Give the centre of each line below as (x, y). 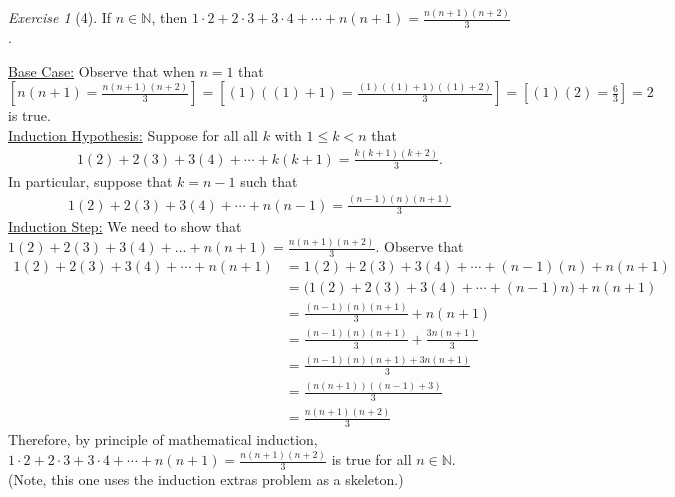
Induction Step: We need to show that (125, 226)
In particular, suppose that (90, 180)
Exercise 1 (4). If (60, 17)
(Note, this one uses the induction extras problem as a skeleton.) (206, 478)
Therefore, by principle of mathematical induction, (163, 439)
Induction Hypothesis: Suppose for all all (133, 134)
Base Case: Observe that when (101, 70)
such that (269, 180)
